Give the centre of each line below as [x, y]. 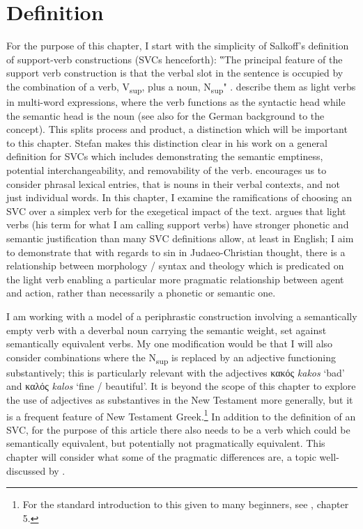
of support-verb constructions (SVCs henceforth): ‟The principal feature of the [175, 59]
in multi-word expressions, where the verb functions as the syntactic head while [176, 102]
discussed [26, 470]
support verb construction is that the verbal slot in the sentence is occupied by [175, 73]
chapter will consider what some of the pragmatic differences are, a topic [161, 457]
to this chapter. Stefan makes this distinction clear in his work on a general [167, 142]
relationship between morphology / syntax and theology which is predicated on [175, 266]
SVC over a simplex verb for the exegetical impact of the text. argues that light [176, 211]
